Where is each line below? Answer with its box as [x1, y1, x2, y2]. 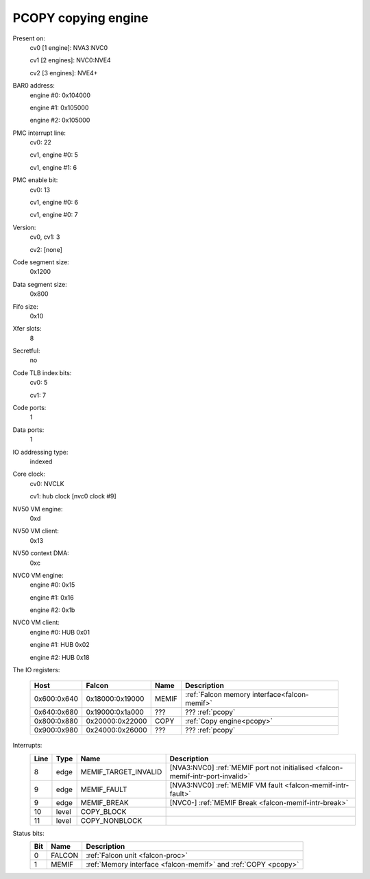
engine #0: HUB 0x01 [29, 628, 90, 636]
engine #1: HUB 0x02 [29, 641, 90, 649]
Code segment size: [12, 257, 70, 266]
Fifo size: [12, 302, 39, 311]
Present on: [12, 34, 46, 42]
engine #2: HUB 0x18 [29, 653, 90, 661]
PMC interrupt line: [12, 129, 66, 137]
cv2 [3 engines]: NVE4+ [29, 68, 98, 77]
